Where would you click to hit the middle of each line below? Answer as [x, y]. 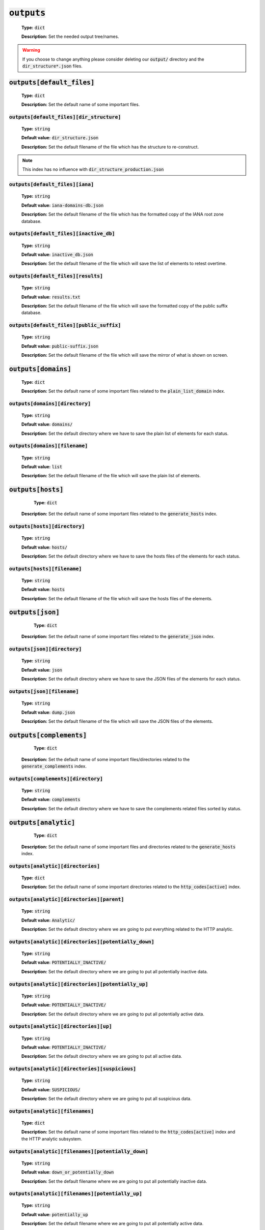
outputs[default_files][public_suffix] [65, 325]
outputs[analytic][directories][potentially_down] [82, 941]
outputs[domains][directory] [50, 403]
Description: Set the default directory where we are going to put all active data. [102, 1056]
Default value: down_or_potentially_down [68, 1172]
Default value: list [42, 467]
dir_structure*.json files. [53, 66]
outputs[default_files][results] [56, 276]
